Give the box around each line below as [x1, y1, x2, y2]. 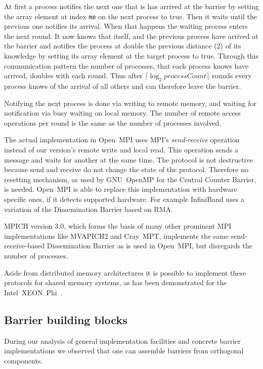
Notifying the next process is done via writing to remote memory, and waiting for [4, 97, 256, 108]
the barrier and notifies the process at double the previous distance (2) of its [4, 40, 241, 51]
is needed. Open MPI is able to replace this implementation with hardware [4, 184, 237, 194]
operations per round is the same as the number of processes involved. [4, 117, 222, 128]
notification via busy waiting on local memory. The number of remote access [4, 108, 241, 118]
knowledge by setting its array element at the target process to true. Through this [4, 50, 259, 61]
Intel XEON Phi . [4, 287, 63, 297]
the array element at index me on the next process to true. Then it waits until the [4, 11, 257, 21]
